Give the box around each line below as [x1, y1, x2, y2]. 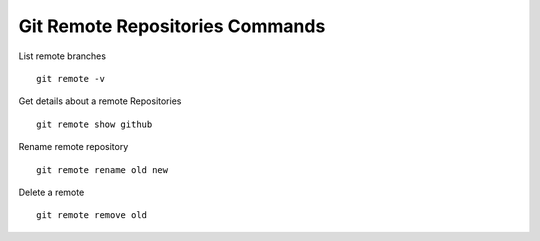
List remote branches [18, 50, 107, 62]
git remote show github [36, 118, 153, 130]
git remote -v [36, 73, 105, 84]
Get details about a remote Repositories [18, 95, 182, 107]
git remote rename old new [36, 164, 169, 175]
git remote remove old [36, 210, 148, 221]
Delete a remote [18, 186, 85, 198]
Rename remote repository [18, 141, 129, 153]
